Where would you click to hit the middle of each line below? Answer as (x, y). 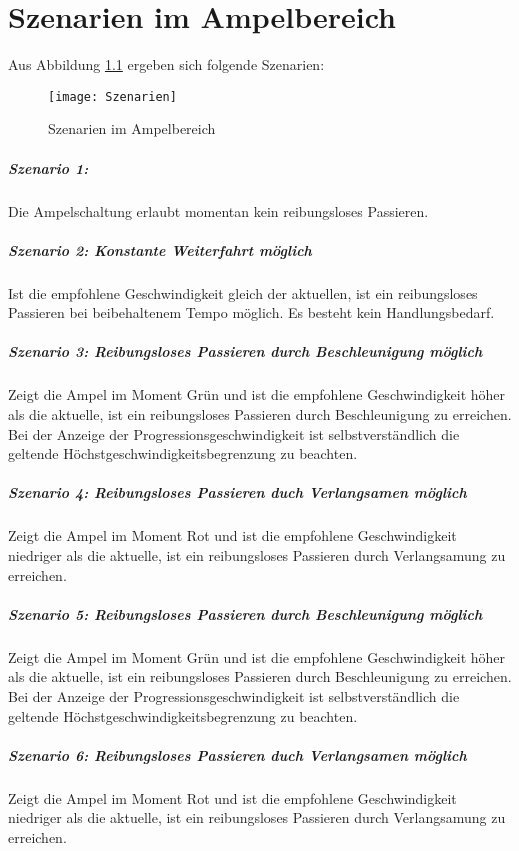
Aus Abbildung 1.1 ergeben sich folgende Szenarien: (166, 64)
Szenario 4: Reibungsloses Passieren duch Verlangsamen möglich (237, 492)
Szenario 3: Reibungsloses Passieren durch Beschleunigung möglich (245, 351)
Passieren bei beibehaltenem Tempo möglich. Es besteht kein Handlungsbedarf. (251, 312)
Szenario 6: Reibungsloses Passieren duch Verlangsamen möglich (237, 754)
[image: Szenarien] (112, 96)
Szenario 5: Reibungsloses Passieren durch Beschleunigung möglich (245, 613)
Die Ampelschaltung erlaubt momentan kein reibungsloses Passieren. (218, 210)
